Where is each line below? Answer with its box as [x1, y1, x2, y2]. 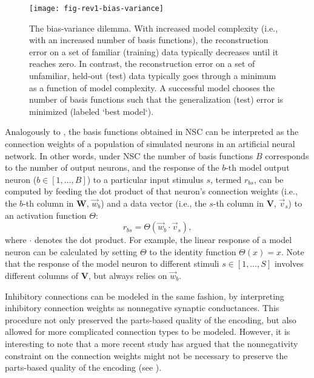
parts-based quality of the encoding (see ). [5, 361, 162, 374]
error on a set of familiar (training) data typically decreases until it [29, 45, 279, 58]
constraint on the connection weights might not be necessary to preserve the [5, 349, 288, 362]
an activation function [5, 208, 87, 221]
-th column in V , [213, 196, 276, 209]
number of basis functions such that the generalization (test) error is [29, 93, 284, 106]
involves [274, 257, 304, 270]
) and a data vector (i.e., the [101, 196, 207, 209]
